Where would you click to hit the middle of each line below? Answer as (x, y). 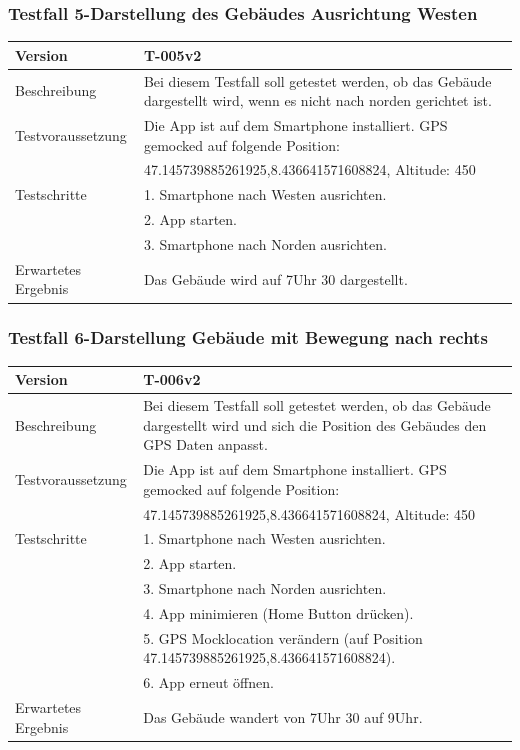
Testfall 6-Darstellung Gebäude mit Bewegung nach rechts (248, 337)
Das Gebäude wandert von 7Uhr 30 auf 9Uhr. (283, 716)
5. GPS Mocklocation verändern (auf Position (283, 637)
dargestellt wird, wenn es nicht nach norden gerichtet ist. (317, 100)
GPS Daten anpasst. (205, 444)
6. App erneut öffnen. (208, 682)
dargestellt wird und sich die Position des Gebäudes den (315, 424)
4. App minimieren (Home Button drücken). (278, 612)
